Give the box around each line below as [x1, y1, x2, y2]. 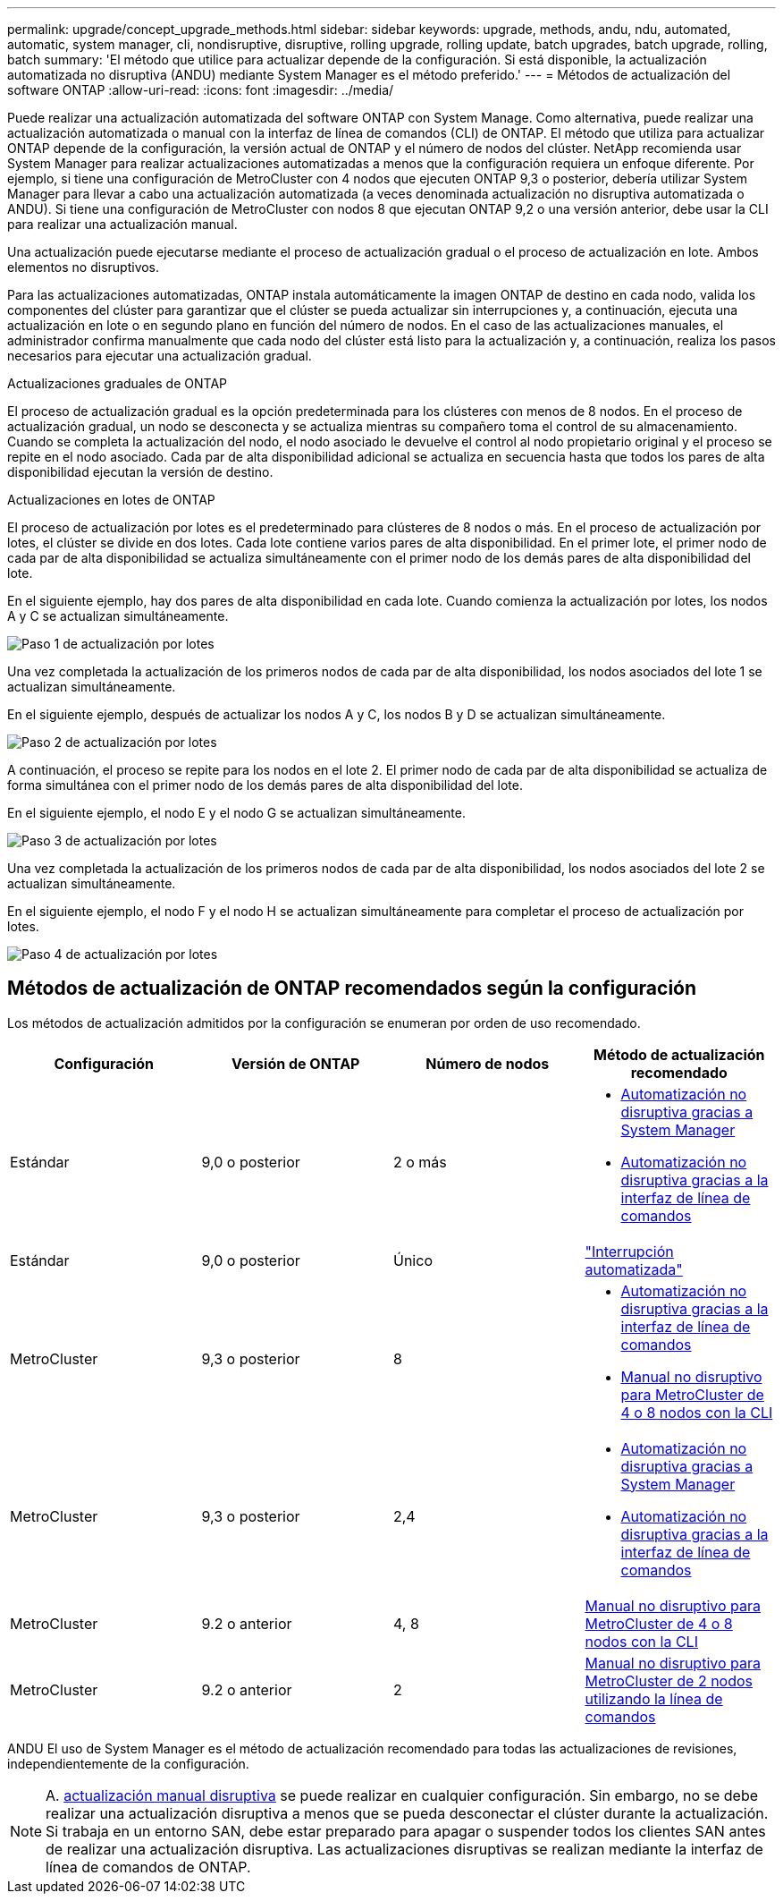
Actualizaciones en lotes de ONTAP [7, 492, 215, 507]
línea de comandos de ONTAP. [46, 1857, 251, 1876]
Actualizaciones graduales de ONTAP [7, 376, 227, 391]
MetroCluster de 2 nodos [585, 1671, 754, 1690]
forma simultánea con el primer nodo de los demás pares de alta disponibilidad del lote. [7, 777, 523, 793]
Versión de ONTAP [232, 1054, 360, 1073]
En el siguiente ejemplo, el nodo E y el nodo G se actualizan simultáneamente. [7, 805, 466, 820]
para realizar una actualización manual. [7, 216, 238, 232]
